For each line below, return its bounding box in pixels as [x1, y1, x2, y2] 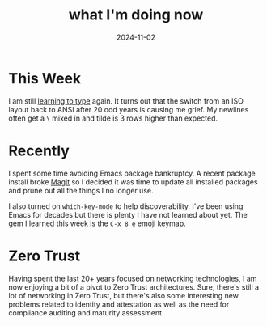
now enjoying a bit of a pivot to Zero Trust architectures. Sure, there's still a [8, 282, 260, 292]
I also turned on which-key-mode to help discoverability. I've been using [8, 201, 244, 211]
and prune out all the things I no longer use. [8, 185, 154, 195]
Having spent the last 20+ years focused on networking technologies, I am [8, 273, 257, 283]
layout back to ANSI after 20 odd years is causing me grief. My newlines [8, 104, 249, 114]
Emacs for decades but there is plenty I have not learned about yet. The [8, 210, 248, 219]
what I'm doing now [68, 6, 204, 24]
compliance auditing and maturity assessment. [8, 307, 164, 317]
